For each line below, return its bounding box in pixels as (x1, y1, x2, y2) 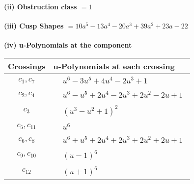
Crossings (8, 60, 46, 72)
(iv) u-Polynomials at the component (4, 40, 132, 50)
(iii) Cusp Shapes (4, 21, 64, 31)
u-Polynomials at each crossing (53, 60, 175, 72)
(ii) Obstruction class (4, 1, 77, 11)
